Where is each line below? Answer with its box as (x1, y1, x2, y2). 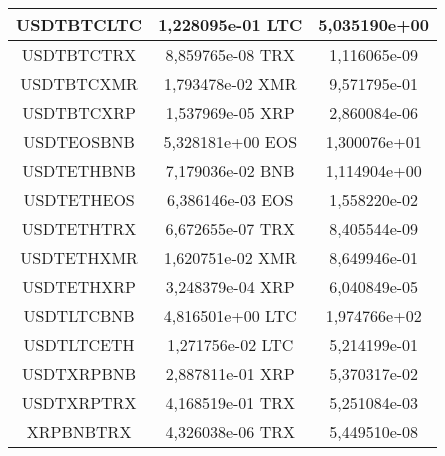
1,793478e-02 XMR (163, 72, 297, 95)
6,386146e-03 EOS (167, 188, 294, 211)
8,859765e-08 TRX (165, 43, 296, 66)
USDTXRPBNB (22, 362, 137, 385)
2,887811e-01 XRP (165, 362, 295, 385)
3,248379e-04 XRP (165, 275, 295, 298)
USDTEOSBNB (23, 130, 135, 153)
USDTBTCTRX (21, 43, 137, 66)
